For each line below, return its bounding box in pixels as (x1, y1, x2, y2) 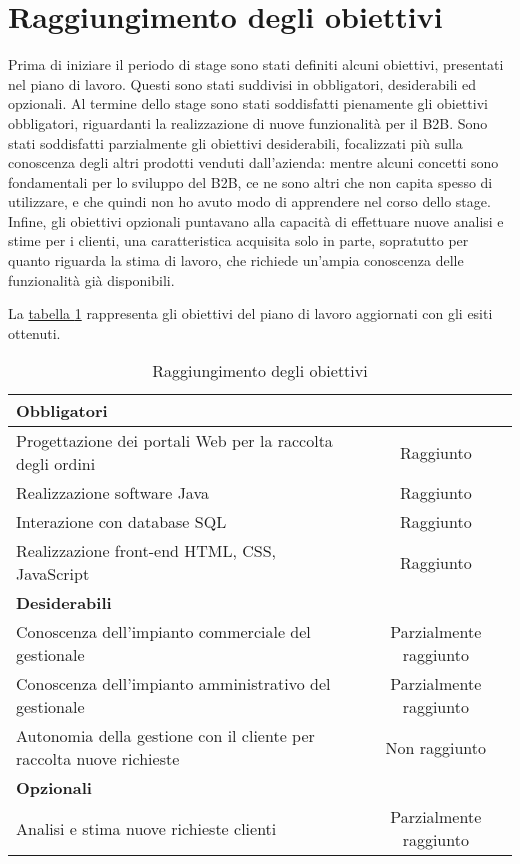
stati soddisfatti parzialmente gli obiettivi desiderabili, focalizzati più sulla (8, 132, 463, 153)
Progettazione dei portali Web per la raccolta (16, 429, 333, 453)
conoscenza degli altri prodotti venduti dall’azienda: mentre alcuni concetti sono (8, 152, 499, 173)
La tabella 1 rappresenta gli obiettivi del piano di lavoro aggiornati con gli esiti (8, 303, 493, 324)
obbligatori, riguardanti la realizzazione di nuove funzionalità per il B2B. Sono (8, 112, 488, 133)
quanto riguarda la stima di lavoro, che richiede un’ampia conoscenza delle (8, 250, 464, 271)
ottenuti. (8, 322, 61, 343)
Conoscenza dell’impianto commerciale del (16, 620, 311, 644)
